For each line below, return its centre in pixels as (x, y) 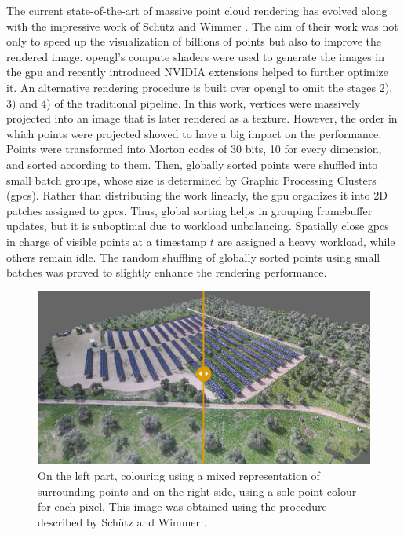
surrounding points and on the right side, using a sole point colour (197, 491)
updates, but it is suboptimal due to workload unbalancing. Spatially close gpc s (198, 226)
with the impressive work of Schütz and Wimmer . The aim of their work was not (202, 26)
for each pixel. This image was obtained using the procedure (182, 506)
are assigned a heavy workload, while (306, 241)
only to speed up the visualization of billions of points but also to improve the (194, 41)
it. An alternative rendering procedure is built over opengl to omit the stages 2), (200, 87)
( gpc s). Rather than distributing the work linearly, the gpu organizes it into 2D (197, 195)
